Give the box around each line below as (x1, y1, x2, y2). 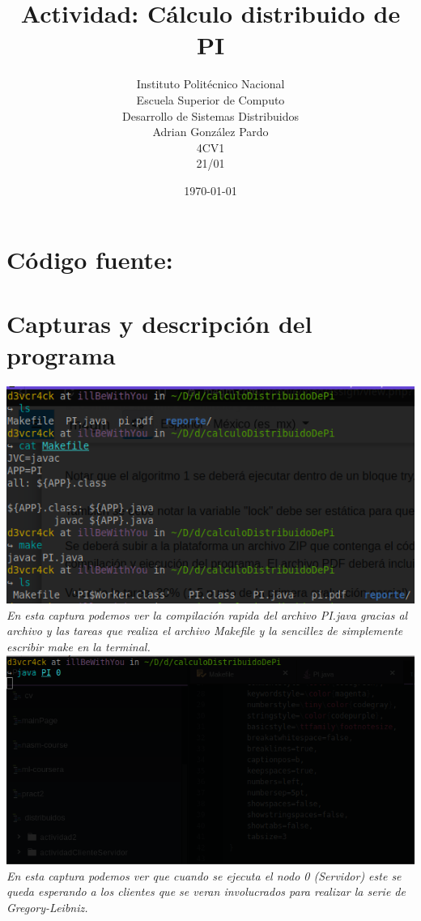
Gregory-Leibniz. (6, 898, 88, 915)
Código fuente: (6, 243, 173, 276)
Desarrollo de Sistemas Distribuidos (122, 107, 299, 124)
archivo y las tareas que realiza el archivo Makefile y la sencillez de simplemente (6, 622, 403, 639)
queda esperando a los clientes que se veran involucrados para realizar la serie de (6, 883, 406, 900)
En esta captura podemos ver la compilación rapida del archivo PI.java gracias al (6, 606, 408, 623)
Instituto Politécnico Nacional (136, 75, 285, 92)
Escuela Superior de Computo (136, 91, 285, 108)
